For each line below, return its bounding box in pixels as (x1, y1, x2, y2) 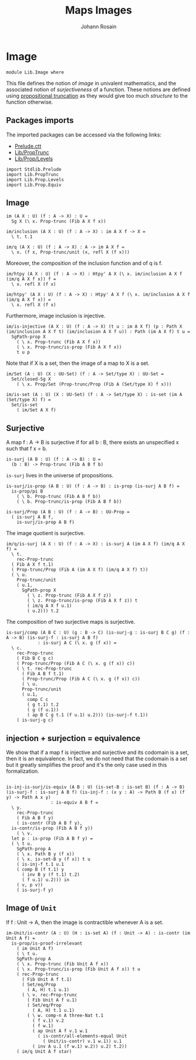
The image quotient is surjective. (6, 530, 85, 537)
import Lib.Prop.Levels (6, 177, 65, 182)
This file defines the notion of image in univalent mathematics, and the (6, 79, 177, 87)
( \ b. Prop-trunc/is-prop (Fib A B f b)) (16, 499, 122, 505)
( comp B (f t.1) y (16, 866, 65, 872)
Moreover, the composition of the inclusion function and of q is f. (6, 260, 163, 267)
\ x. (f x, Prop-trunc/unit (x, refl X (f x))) (11, 250, 130, 255)
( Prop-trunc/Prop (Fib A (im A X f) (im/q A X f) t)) (11, 567, 148, 573)
